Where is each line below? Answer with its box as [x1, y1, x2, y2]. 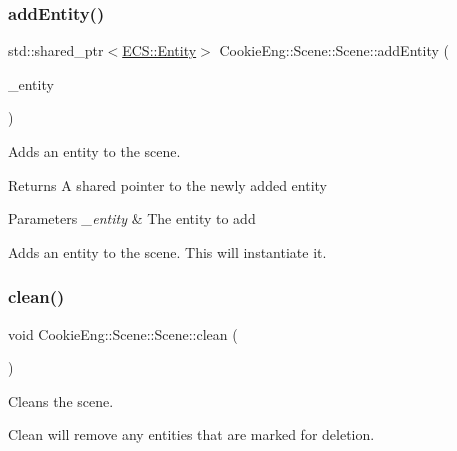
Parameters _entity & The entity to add [8, 208, 256, 229]
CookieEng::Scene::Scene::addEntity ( [219, 40, 449, 61]
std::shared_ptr [8, 40, 104, 61]
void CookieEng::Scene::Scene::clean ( [8, 323, 238, 344]
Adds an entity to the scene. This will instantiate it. [8, 241, 327, 262]
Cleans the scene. [8, 390, 114, 411]
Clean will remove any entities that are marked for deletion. [8, 424, 375, 445]
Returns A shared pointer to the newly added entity [8, 174, 327, 195]
